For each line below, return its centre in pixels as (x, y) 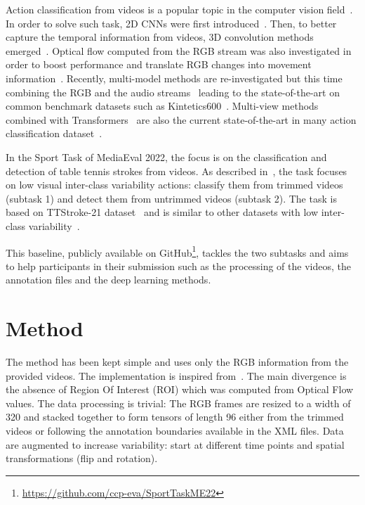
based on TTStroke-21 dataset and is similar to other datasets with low (162, 212)
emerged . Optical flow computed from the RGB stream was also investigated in (179, 50)
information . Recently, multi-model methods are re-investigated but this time (174, 78)
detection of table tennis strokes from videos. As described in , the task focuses (177, 171)
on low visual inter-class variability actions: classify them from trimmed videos (174, 185)
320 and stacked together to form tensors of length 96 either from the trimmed (175, 417)
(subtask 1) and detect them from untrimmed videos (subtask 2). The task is (171, 198)
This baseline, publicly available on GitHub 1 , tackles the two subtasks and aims (177, 251)
